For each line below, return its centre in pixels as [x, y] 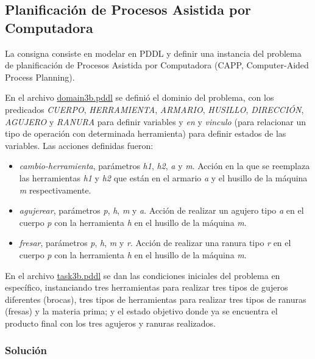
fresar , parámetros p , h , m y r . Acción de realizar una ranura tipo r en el [155, 243]
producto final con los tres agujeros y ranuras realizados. [110, 323]
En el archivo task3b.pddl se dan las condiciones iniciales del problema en [143, 275]
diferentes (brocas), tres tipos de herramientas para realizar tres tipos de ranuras [156, 299]
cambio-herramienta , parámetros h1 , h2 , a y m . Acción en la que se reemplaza [165, 166]
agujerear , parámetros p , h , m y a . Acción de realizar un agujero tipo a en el [161, 210]
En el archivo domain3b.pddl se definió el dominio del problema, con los [140, 97]
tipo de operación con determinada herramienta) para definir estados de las [146, 133]
